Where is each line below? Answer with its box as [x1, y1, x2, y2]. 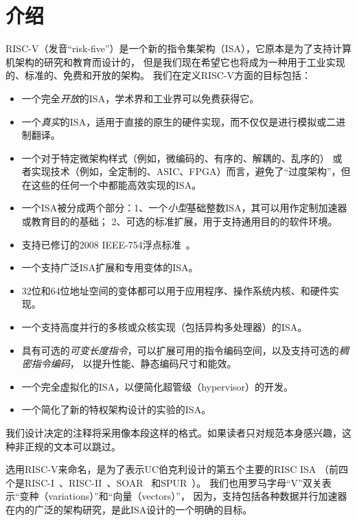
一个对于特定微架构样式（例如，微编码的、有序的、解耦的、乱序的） [21, 150, 330, 165]
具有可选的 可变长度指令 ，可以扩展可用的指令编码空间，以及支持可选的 [21, 343, 339, 357]
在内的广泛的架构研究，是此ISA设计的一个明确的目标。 [5, 502, 253, 516]
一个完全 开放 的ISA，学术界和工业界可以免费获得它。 [21, 91, 260, 105]
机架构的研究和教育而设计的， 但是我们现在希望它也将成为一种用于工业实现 [5, 54, 345, 69]
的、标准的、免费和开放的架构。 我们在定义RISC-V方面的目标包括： [5, 68, 312, 82]
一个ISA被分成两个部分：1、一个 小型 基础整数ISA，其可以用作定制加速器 [21, 200, 347, 215]
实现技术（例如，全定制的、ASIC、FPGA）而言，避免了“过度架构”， [31, 164, 341, 178]
